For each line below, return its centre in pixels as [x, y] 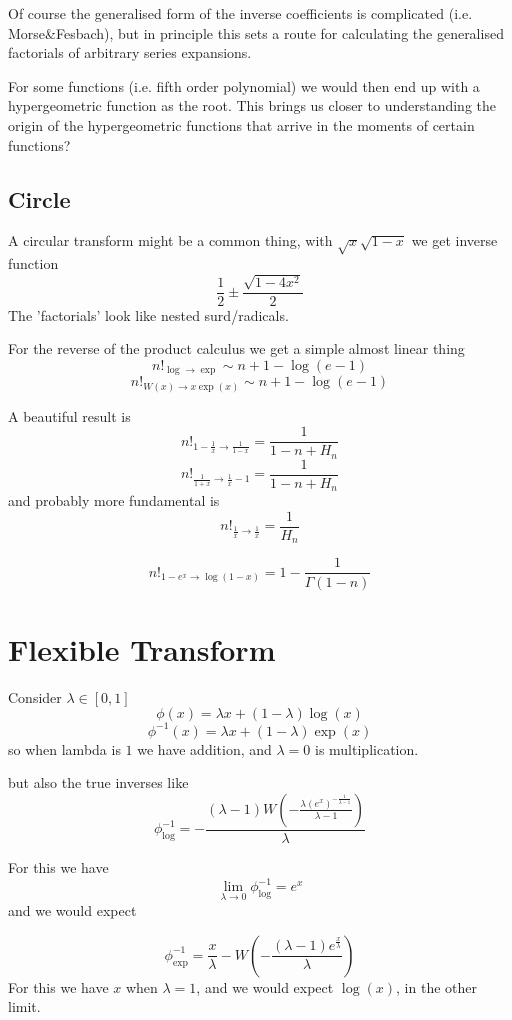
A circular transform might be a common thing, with [170, 240]
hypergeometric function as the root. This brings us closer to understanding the [252, 105]
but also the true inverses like [98, 782]
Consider [35, 696]
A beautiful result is [69, 415]
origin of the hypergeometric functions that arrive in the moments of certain [241, 124]
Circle [39, 198]
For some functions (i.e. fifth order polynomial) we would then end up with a [244, 85]
